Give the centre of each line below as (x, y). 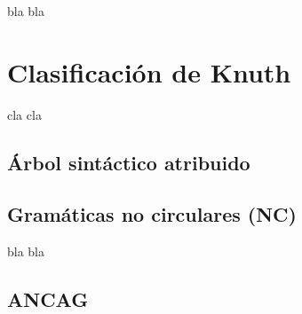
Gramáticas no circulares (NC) (152, 214)
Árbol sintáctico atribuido (129, 162)
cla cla (24, 114)
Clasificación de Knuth (149, 71)
